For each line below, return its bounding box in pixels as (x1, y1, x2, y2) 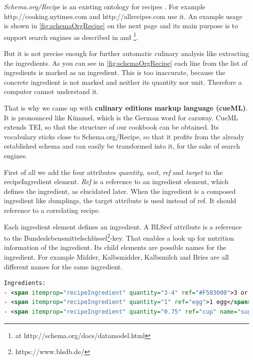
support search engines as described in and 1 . (4, 30, 138, 42)
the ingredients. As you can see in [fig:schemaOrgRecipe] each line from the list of (4, 57, 248, 68)
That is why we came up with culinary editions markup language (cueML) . (4, 103, 248, 113)
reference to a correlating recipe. (4, 205, 100, 215)
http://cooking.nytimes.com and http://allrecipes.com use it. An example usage (4, 11, 242, 21)
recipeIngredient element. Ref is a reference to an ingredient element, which (4, 176, 229, 187)
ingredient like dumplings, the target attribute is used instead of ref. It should (4, 195, 236, 206)
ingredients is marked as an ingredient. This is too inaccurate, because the (4, 67, 225, 77)
